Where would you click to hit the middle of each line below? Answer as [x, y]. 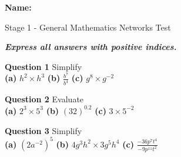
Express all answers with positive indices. [91, 47]
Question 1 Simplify [43, 66]
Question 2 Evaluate [44, 99]
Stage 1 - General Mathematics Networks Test [88, 27]
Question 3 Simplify [43, 130]
